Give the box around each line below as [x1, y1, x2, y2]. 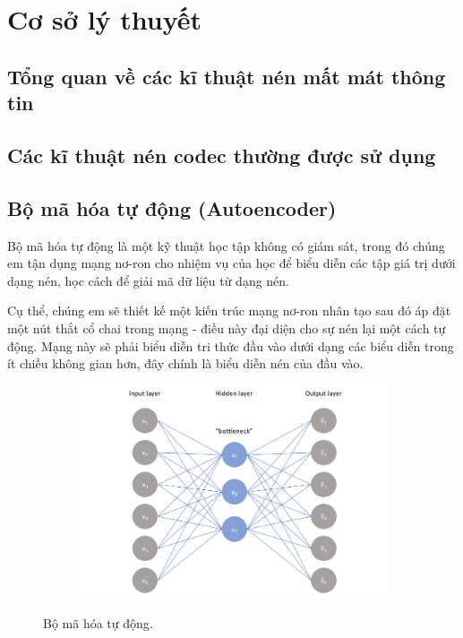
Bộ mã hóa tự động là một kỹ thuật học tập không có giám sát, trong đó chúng [7, 236, 445, 254]
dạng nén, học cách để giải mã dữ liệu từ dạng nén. [7, 271, 290, 289]
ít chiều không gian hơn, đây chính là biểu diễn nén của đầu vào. [7, 354, 364, 373]
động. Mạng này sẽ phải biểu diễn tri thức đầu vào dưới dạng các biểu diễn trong [7, 336, 454, 355]
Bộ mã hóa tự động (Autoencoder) [7, 194, 337, 221]
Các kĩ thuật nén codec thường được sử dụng [7, 141, 436, 168]
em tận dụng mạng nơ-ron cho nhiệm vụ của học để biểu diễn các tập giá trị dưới [7, 254, 456, 272]
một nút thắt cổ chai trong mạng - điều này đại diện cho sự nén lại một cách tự [7, 318, 446, 337]
